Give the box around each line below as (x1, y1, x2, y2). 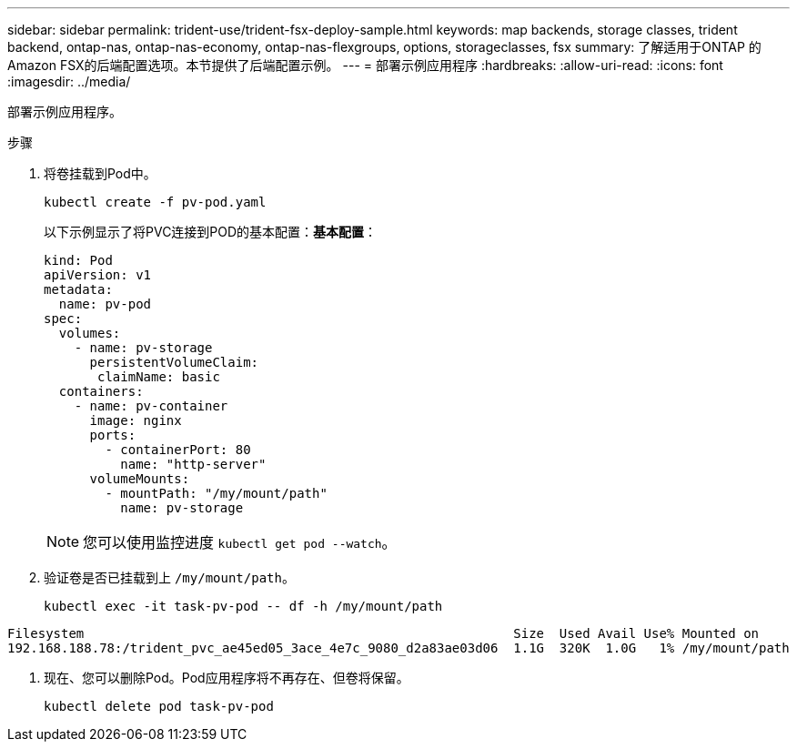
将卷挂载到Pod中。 (44, 166, 156, 181)
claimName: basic (97, 369, 220, 384)
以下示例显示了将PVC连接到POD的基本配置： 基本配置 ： (44, 224, 378, 239)
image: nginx (89, 413, 182, 428)
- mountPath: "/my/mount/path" (105, 486, 328, 501)
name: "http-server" (120, 457, 267, 471)
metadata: (44, 282, 113, 297)
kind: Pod (44, 253, 113, 268)
